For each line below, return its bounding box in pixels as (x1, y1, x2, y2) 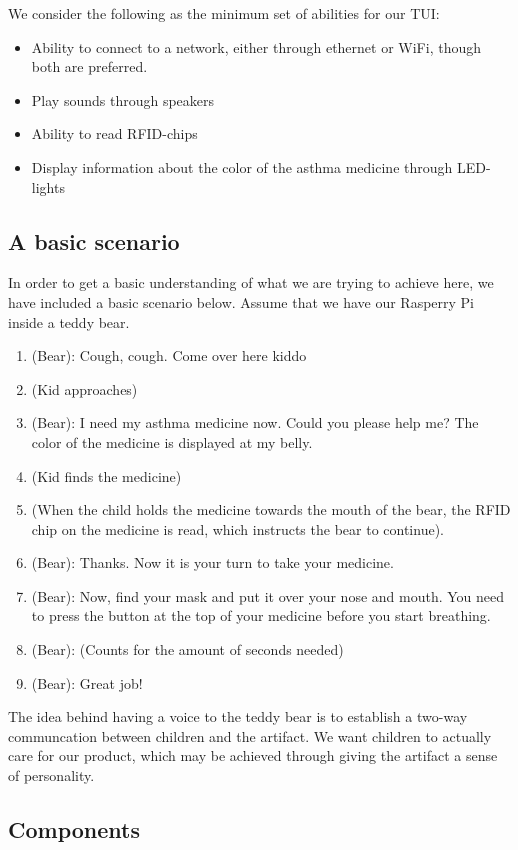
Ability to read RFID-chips (31, 123, 198, 144)
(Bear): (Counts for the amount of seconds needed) (31, 639, 344, 660)
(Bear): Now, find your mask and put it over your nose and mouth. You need (31, 585, 505, 606)
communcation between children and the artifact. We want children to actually (8, 725, 492, 746)
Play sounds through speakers (31, 89, 215, 110)
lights (31, 176, 65, 197)
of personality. (8, 765, 95, 786)
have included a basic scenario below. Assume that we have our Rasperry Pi (8, 291, 475, 312)
